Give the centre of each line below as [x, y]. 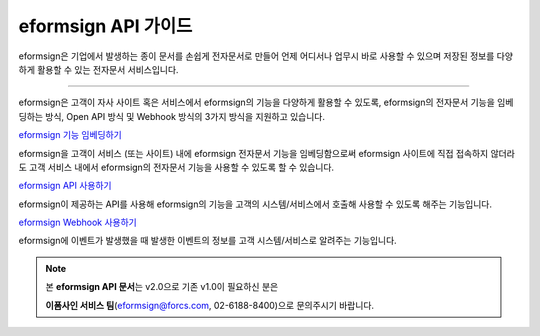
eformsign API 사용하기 [65, 186]
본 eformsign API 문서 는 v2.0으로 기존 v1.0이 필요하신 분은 [162, 287]
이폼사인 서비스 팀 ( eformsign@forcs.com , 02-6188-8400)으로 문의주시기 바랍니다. [210, 305]
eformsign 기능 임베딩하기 [70, 135]
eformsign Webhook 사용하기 [77, 222]
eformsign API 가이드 [105, 26]
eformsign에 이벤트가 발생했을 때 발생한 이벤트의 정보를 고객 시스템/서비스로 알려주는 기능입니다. [207, 241]
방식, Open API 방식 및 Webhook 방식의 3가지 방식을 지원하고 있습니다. [185, 116]
